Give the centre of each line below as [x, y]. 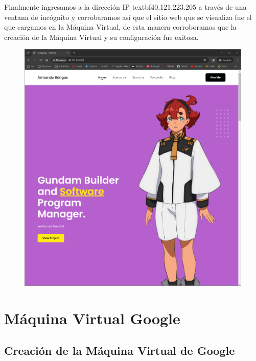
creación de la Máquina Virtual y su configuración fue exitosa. [101, 37]
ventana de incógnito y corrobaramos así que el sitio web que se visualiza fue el [128, 17]
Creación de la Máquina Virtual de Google [120, 351]
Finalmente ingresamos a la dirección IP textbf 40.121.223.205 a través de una [125, 7]
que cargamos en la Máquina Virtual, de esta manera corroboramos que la [120, 27]
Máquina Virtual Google [92, 318]
